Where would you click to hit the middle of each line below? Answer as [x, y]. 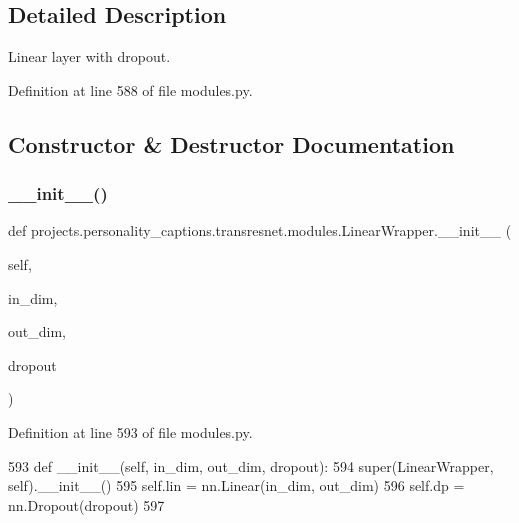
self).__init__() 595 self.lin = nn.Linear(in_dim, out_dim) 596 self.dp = [236, 485]
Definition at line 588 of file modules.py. [130, 89]
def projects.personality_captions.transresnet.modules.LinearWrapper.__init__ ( [260, 230]
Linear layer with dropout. [89, 56]
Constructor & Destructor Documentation [231, 143]
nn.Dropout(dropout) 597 [86, 504]
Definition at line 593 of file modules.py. [130, 431]
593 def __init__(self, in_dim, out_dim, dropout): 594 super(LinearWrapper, [251, 465]
